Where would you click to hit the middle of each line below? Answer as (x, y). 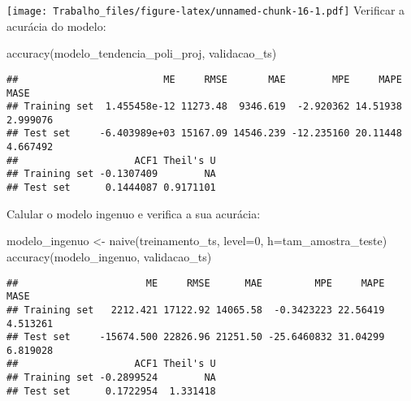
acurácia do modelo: (56, 26)
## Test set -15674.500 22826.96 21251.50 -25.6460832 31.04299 (196, 337)
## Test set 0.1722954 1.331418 (111, 391)
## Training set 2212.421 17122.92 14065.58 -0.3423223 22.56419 (196, 310)
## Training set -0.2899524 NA (111, 378)
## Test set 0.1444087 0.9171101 (111, 188)
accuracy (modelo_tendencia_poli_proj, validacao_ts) (142, 53)
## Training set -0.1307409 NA (111, 174)
